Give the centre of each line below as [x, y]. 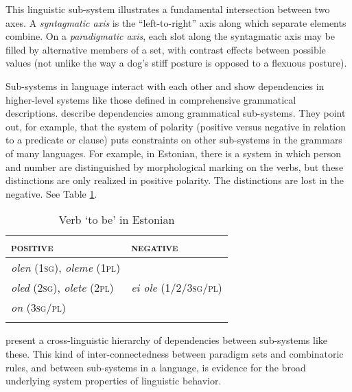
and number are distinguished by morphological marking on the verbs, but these [175, 166]
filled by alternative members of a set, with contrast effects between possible [166, 49]
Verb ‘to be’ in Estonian [117, 220]
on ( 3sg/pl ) [39, 308]
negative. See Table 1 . [51, 193]
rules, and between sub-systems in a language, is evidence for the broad [156, 367]
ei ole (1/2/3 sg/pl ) [177, 288]
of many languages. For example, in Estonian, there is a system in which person [174, 153]
